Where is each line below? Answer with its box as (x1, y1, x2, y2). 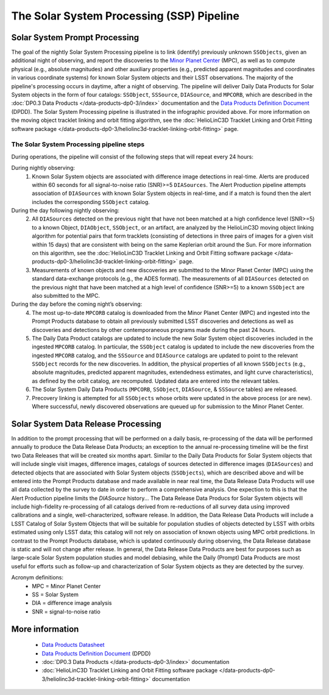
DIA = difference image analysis (32, 599, 112, 607)
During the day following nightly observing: (11, 207, 120, 214)
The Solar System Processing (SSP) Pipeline (11, 9, 240, 23)
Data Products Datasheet (41, 641, 105, 649)
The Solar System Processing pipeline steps (11, 140, 145, 149)
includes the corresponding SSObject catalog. (32, 198, 150, 205)
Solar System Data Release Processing (11, 418, 161, 429)
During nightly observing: (11, 164, 76, 172)
